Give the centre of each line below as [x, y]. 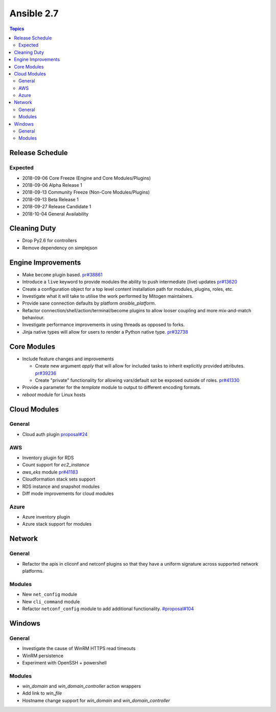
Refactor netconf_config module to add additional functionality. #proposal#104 [108, 609]
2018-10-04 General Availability [55, 214]
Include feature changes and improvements [68, 359]
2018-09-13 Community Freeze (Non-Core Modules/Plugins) [86, 192]
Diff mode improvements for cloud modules [68, 493]
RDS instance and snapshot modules [61, 486]
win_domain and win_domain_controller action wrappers [82, 686]
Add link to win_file [42, 693]
